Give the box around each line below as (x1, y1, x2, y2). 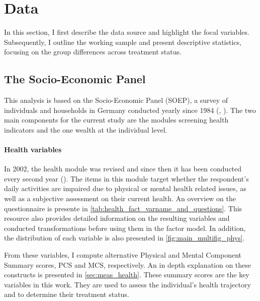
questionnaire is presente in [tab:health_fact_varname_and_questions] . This (4, 203, 242, 213)
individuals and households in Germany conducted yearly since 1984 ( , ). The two (4, 104, 256, 115)
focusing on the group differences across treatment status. (4, 46, 182, 57)
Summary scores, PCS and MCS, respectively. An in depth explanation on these (4, 259, 251, 270)
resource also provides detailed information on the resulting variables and (4, 213, 230, 223)
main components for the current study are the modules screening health (4, 114, 229, 125)
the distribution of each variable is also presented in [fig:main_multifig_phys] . (4, 232, 245, 243)
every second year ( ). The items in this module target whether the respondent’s (4, 173, 249, 184)
